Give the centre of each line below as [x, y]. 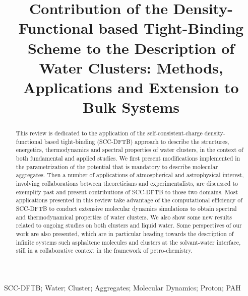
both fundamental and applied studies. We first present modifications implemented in [128, 158]
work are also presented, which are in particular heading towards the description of [125, 233]
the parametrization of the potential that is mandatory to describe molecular [117, 166]
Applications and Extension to [131, 87]
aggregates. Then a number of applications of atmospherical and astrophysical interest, [130, 175]
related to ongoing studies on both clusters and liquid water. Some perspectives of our [129, 225]
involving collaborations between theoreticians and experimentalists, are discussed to [127, 183]
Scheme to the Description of [131, 48]
